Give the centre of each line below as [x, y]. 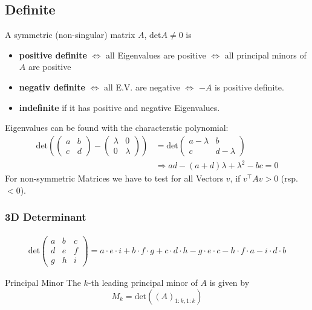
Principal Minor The [43, 282]
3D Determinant [46, 217]
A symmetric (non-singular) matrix [70, 35]
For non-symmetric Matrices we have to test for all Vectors [114, 178]
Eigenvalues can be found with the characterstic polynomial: [117, 128]
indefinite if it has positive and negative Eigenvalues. [119, 107]
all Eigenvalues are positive [156, 55]
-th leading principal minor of [143, 282]
